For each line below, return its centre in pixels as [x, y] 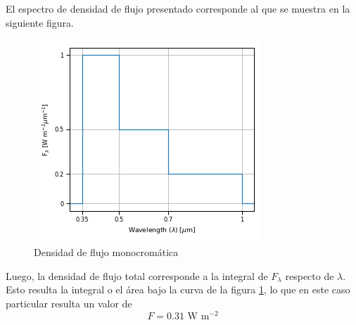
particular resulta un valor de [69, 303]
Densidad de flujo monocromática [106, 252]
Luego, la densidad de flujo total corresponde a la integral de [137, 275]
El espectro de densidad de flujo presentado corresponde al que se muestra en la [178, 9]
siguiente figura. [40, 22]
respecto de [310, 275]
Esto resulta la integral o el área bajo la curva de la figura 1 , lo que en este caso [178, 289]
